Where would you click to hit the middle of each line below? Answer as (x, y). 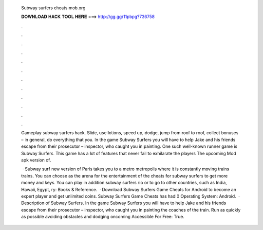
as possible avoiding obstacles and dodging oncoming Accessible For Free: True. (103, 217)
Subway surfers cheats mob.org (53, 8)
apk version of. (36, 160)
